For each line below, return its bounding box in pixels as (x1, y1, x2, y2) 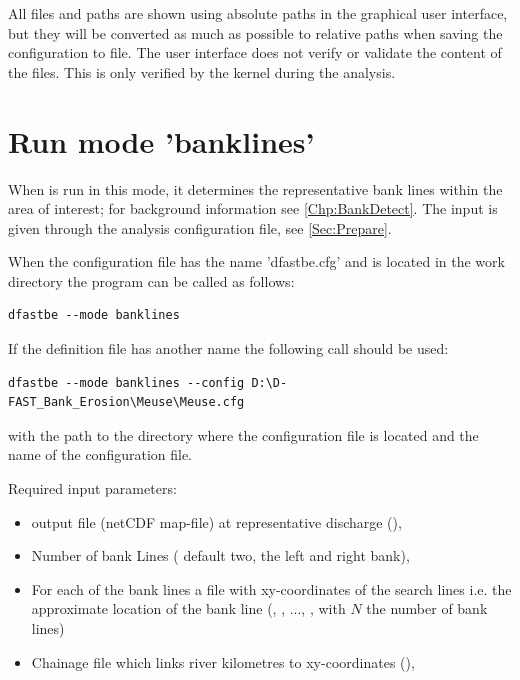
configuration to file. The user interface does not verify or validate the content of (8, 42, 502, 63)
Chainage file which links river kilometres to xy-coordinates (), (31, 651, 415, 672)
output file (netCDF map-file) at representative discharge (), (31, 511, 402, 532)
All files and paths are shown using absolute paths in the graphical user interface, (8, 3, 508, 23)
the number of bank (366, 598, 488, 619)
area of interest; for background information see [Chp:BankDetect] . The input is (8, 198, 498, 219)
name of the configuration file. (8, 444, 193, 465)
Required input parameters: (8, 478, 177, 499)
